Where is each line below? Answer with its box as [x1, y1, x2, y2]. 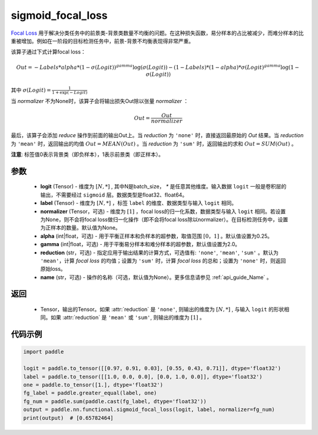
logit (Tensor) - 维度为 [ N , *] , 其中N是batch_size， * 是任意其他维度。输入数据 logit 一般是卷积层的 [40, 183, 287, 190]
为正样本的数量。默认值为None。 [40, 224, 121, 231]
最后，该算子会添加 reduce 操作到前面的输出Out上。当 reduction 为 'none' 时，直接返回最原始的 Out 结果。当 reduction [11, 132, 304, 139]
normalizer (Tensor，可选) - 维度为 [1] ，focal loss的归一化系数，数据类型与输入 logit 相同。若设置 [40, 208, 286, 215]
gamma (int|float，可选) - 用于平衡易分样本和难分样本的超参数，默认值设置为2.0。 [40, 241, 241, 248]
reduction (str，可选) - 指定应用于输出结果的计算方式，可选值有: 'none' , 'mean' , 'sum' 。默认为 [40, 249, 279, 256]
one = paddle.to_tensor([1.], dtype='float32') [23, 381, 163, 388]
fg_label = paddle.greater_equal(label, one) [23, 390, 157, 397]
